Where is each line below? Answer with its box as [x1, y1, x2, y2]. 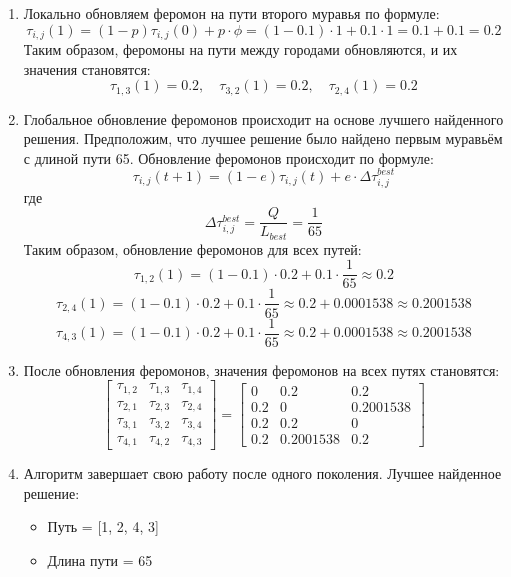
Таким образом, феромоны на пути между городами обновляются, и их [23, 39, 458, 60]
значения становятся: [23, 58, 151, 79]
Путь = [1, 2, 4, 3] [47, 516, 159, 537]
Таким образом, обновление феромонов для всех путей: [23, 238, 362, 259]
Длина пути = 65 [47, 549, 153, 570]
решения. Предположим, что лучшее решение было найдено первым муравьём [23, 128, 503, 149]
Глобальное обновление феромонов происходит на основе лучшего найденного [23, 108, 504, 129]
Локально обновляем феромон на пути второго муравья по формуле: [23, 3, 440, 23]
